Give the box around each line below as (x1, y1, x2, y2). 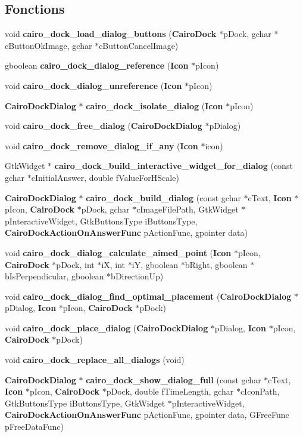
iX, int (101, 258, 126, 270)
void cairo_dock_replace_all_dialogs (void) (5, 353, 185, 366)
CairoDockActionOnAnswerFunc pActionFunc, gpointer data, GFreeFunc (5, 408, 289, 421)
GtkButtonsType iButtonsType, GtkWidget (5, 396, 165, 409)
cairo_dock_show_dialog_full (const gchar (86, 373, 261, 386)
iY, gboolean (132, 258, 179, 270)
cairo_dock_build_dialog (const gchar (86, 191, 241, 204)
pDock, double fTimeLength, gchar (106, 385, 234, 398)
